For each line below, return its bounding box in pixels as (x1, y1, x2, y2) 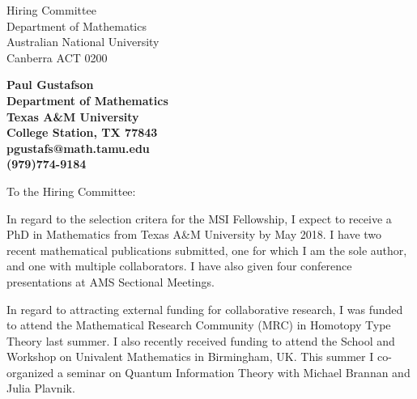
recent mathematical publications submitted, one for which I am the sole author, (6, 241, 407, 258)
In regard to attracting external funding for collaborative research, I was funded (6, 300, 403, 317)
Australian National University (6, 33, 160, 50)
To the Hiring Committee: (6, 182, 136, 199)
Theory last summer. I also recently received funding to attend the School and (6, 332, 395, 349)
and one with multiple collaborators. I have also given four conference (6, 257, 352, 274)
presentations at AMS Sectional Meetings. (6, 273, 215, 290)
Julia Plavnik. (6, 380, 75, 397)
